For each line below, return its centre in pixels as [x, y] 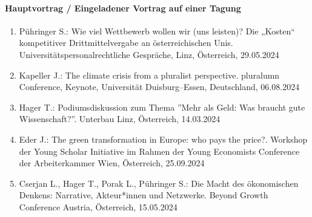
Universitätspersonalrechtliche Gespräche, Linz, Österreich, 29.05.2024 [149, 54]
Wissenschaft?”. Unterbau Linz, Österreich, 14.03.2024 [120, 119]
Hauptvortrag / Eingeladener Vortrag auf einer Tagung [123, 8]
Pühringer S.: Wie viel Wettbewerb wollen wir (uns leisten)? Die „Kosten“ [157, 31]
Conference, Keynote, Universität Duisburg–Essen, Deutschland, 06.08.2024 [159, 87]
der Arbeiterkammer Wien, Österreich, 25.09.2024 [112, 163]
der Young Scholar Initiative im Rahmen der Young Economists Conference [159, 151]
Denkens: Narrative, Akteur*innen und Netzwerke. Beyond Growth [144, 195]
